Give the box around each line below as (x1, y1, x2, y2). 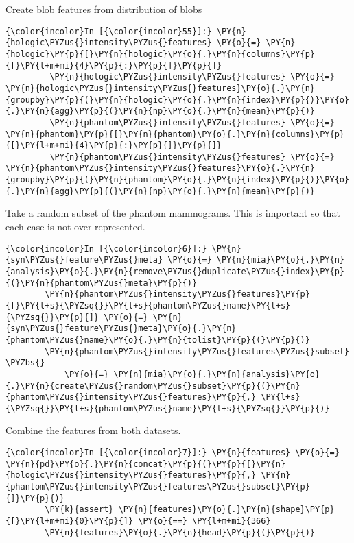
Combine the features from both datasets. (5, 423, 181, 437)
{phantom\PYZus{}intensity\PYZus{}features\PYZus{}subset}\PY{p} (5, 482, 310, 492)
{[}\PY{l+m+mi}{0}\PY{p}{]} (5, 516, 134, 526)
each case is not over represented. (5, 219, 145, 234)
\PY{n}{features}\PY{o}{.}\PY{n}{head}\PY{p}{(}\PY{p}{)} (45, 527, 316, 538)
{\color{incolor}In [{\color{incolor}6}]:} (5, 243, 207, 254)
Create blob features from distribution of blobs (5, 2, 202, 16)
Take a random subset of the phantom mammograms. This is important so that (5, 206, 340, 220)
